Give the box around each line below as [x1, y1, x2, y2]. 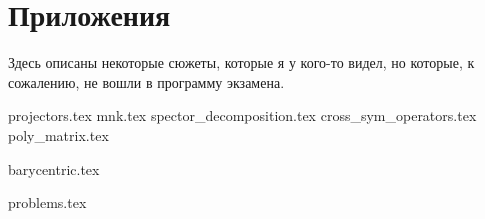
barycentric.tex [8, 158, 100, 179]
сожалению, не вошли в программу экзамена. [8, 71, 285, 92]
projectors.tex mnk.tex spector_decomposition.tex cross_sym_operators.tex [8, 105, 477, 126]
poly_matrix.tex [8, 124, 109, 145]
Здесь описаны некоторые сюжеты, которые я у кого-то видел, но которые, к [8, 52, 475, 73]
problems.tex [8, 192, 87, 213]
